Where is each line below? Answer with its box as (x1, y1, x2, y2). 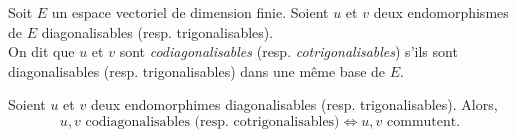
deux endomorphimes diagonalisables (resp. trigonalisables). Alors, (90, 94, 498, 115)
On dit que (8, 41, 75, 62)
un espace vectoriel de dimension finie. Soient (51, 2, 329, 22)
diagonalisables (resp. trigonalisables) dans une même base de (8, 60, 386, 81)
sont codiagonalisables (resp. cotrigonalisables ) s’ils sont (119, 41, 458, 62)
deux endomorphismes (373, 2, 509, 22)
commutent (387, 114, 457, 129)
